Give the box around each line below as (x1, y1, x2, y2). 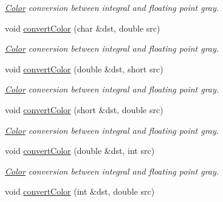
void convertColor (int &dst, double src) (5, 185, 155, 198)
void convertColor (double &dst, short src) (5, 62, 163, 75)
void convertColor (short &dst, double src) (5, 103, 163, 116)
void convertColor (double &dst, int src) (5, 144, 155, 157)
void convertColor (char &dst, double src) (5, 21, 160, 34)
